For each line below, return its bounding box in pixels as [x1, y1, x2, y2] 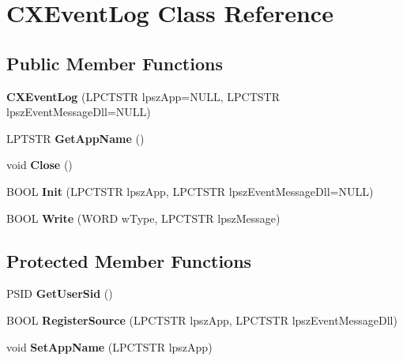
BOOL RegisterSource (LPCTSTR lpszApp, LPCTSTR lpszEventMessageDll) [6, 311, 397, 328]
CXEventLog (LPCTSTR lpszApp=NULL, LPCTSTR [6, 88, 280, 104]
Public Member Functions [6, 51, 223, 75]
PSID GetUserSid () [6, 285, 113, 302]
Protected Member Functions [6, 248, 252, 273]
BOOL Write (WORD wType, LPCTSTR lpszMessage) [6, 209, 281, 226]
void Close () [6, 156, 73, 173]
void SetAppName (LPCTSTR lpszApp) [6, 338, 213, 355]
